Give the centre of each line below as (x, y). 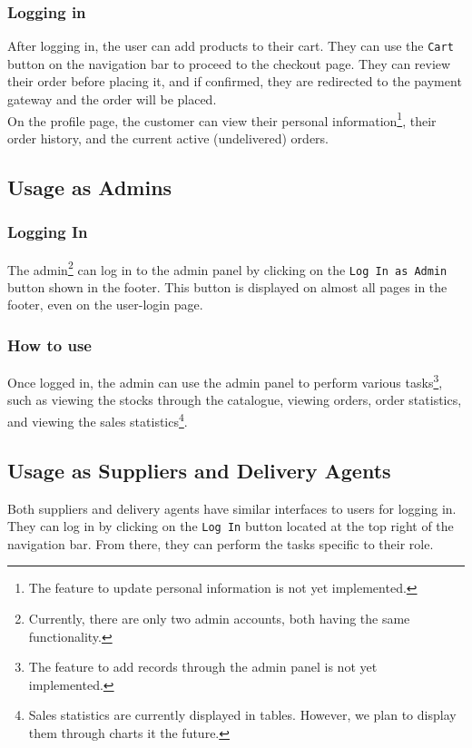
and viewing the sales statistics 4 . (98, 420)
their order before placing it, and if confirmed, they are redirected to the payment (235, 81)
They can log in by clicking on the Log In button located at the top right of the (231, 526)
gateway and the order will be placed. (112, 99)
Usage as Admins (90, 187)
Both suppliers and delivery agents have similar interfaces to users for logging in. (232, 508)
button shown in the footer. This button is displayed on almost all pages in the (227, 286)
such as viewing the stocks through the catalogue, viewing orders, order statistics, (235, 400)
